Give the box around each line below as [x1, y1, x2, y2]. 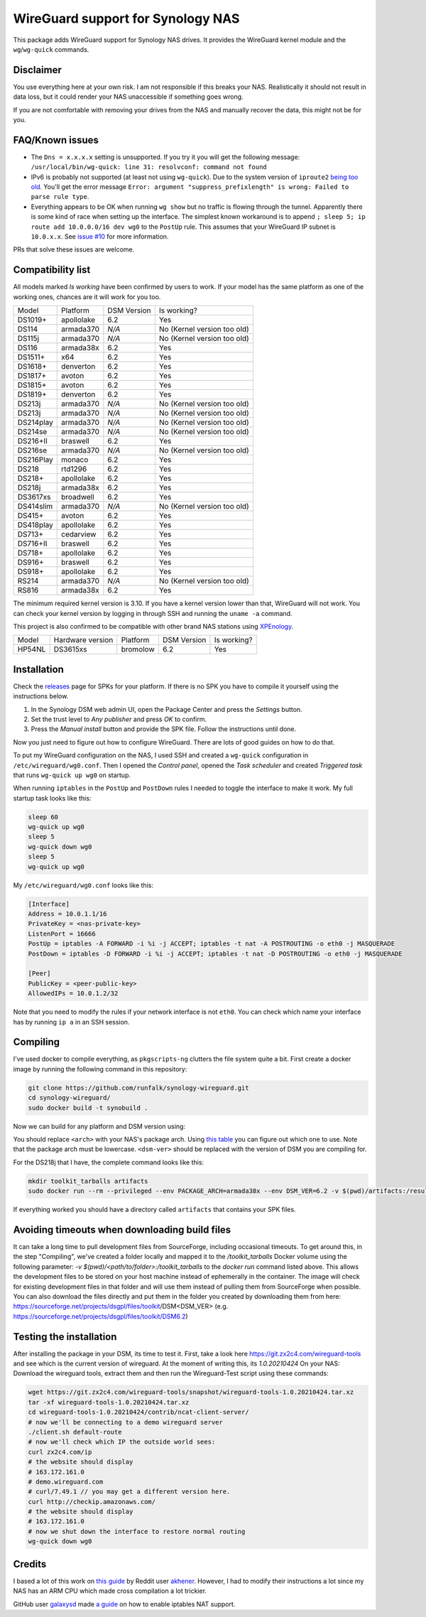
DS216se [17, 445, 48, 455]
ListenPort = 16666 [28, 929, 96, 938]
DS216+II [17, 436, 48, 446]
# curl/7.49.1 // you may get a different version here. [28, 1488, 231, 1496]
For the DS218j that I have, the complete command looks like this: [13, 1158, 204, 1167]
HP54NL [17, 644, 46, 654]
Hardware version [53, 635, 114, 645]
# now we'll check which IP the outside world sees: [28, 1438, 216, 1446]
